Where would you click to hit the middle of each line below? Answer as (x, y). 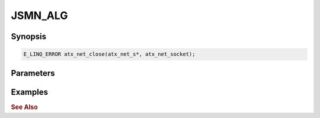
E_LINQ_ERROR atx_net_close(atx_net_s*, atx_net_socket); (109, 54)
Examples (30, 92)
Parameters (33, 73)
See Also (24, 107)
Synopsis (29, 36)
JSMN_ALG (39, 15)
